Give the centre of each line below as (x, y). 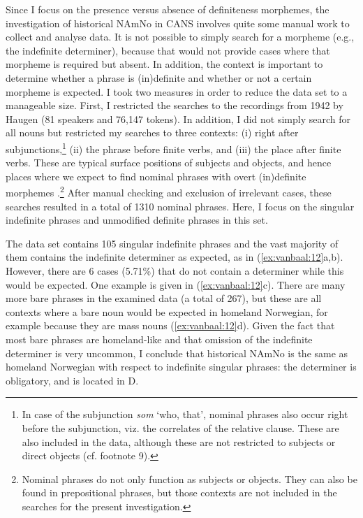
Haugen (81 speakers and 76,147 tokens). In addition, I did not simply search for (178, 118)
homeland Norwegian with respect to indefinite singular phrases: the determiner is (181, 367)
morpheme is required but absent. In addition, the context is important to (164, 64)
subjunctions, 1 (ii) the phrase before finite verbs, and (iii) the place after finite (173, 148)
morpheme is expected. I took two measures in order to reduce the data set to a (177, 91)
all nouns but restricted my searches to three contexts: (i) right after (152, 132)
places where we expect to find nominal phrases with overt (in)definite (156, 176)
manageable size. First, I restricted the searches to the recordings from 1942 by (175, 105)
